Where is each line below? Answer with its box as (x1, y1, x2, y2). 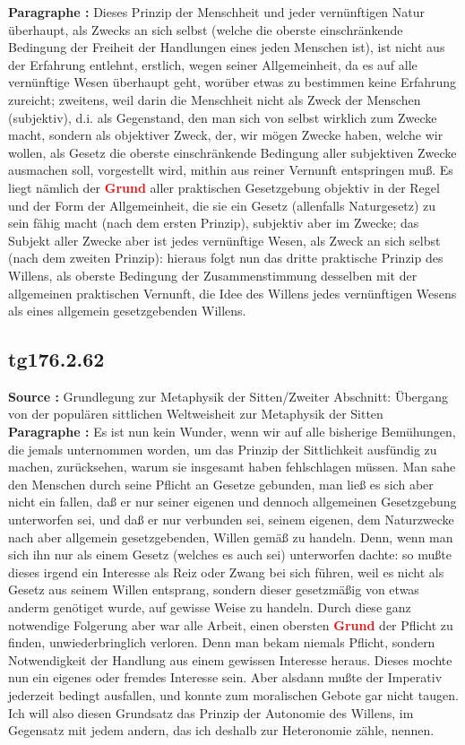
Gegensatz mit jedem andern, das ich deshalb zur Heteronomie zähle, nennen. (8, 721, 435, 740)
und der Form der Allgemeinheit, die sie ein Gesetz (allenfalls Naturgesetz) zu (8, 195, 436, 214)
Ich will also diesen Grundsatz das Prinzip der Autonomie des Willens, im (8, 703, 414, 722)
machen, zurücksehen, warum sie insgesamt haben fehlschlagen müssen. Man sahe (8, 457, 456, 476)
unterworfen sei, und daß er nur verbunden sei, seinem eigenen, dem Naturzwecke (8, 510, 454, 529)
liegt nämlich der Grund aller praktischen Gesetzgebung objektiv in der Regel (8, 178, 440, 196)
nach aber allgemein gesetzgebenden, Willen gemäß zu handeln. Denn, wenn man (8, 527, 453, 546)
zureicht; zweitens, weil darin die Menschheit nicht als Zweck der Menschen (8, 90, 421, 108)
